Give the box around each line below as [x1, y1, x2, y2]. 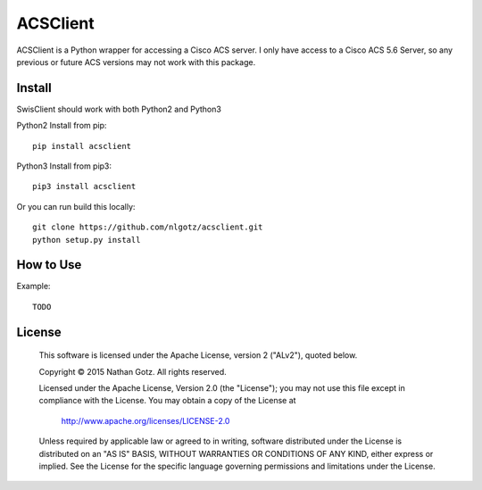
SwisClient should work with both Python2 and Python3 [16, 104, 222, 114]
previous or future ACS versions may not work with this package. [16, 56, 256, 67]
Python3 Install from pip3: [16, 161, 112, 171]
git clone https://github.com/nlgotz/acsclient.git [32, 222, 263, 232]
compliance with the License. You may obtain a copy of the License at [38, 395, 296, 406]
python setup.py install [32, 235, 141, 245]
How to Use [16, 257, 82, 272]
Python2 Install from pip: [16, 120, 107, 131]
